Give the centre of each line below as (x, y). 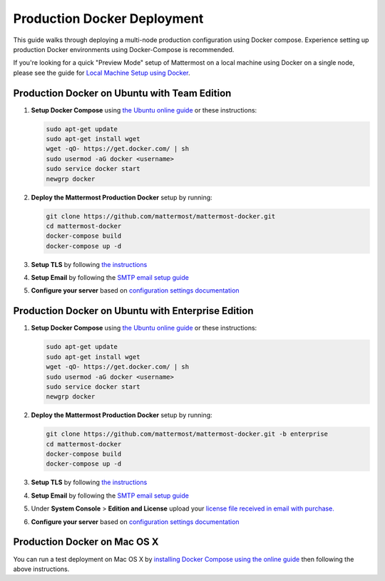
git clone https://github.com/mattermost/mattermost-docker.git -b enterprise (187, 434)
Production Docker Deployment (108, 19)
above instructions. (41, 569)
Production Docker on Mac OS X (86, 542)
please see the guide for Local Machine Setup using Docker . (102, 73)
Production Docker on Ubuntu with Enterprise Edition (133, 311)
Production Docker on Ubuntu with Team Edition (122, 93)
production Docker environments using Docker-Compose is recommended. (124, 49)
